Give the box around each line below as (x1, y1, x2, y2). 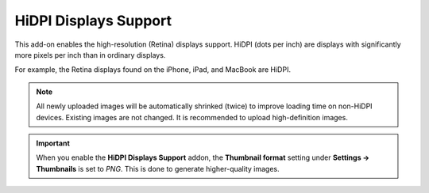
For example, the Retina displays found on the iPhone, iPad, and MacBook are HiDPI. (14, 65, 292, 74)
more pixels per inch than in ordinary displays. (14, 50, 166, 59)
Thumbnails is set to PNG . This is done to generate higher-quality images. (36, 164, 280, 173)
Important (36, 138, 71, 148)
